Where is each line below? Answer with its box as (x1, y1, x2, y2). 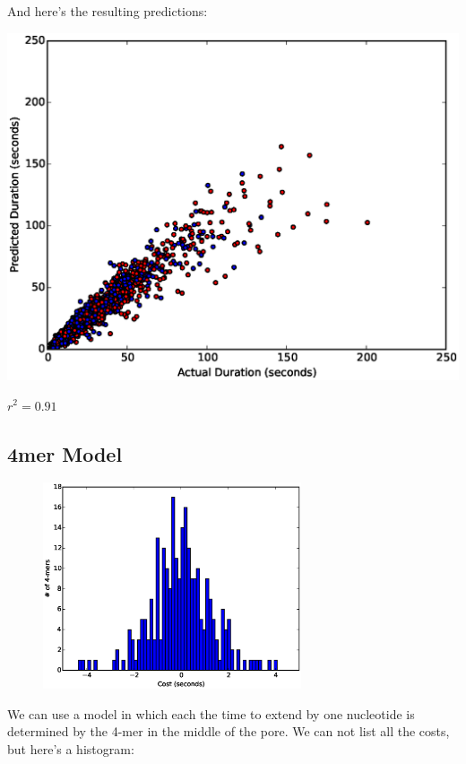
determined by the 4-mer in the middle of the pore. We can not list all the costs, (7, 722, 450, 741)
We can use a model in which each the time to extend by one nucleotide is (7, 704, 415, 723)
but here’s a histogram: (7, 739, 134, 758)
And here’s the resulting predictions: (7, 2, 208, 20)
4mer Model (7, 439, 123, 467)
